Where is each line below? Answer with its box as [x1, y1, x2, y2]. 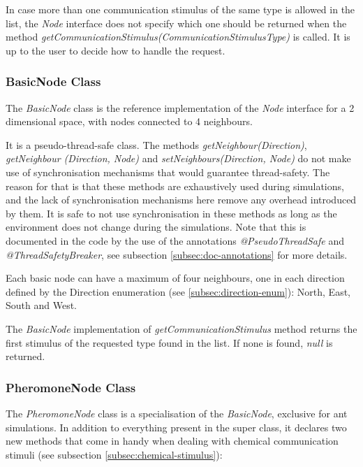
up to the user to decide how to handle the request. [6, 43, 225, 57]
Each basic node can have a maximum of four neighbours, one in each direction [6, 271, 345, 285]
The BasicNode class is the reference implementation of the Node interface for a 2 [6, 100, 355, 115]
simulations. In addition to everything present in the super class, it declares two [6, 419, 347, 434]
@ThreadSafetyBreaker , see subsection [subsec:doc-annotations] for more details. [6, 247, 348, 261]
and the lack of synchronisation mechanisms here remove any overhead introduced [6, 192, 357, 207]
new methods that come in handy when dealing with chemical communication [6, 433, 339, 448]
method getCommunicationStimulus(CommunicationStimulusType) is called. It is [6, 29, 350, 44]
